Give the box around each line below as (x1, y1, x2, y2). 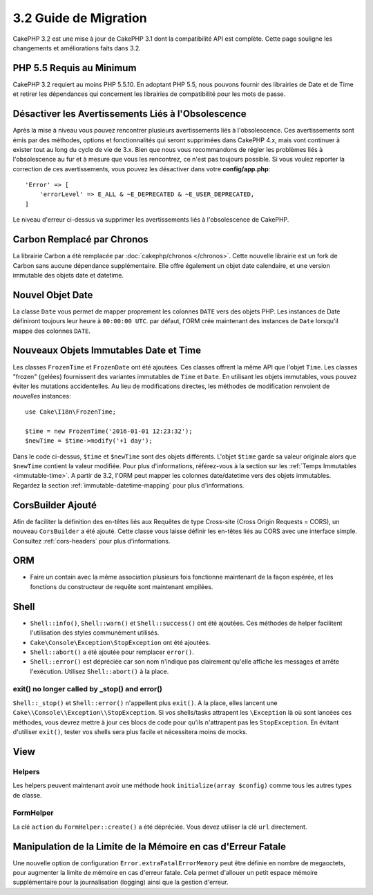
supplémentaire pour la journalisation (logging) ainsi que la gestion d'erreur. (12, 878, 229, 887)
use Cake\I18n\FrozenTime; (25, 408, 117, 416)
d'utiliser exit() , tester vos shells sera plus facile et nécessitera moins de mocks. (12, 728, 248, 735)
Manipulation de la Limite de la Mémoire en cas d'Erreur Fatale (12, 840, 287, 852)
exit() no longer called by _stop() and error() (12, 684, 162, 694)
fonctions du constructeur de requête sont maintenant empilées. (30, 582, 213, 590)
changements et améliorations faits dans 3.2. (12, 44, 141, 52)
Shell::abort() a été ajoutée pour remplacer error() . (30, 648, 195, 656)
